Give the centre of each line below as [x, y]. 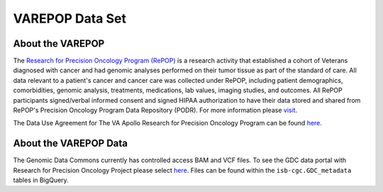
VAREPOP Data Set [70, 18]
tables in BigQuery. [41, 180]
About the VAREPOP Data [70, 143]
